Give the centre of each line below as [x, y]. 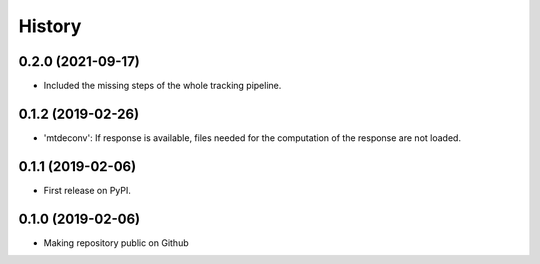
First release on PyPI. [87, 190]
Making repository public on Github [116, 242]
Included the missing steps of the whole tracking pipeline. [162, 86]
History [50, 26]
